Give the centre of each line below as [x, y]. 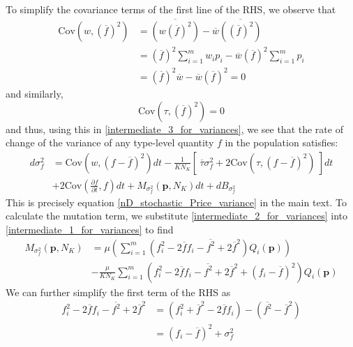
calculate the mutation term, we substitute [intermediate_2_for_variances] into [177, 216]
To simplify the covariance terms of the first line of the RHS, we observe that [171, 9]
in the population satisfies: [281, 142]
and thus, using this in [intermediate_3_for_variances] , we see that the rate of [174, 129]
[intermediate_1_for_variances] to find [90, 229]
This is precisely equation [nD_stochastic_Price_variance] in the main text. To [176, 202]
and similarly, [35, 93]
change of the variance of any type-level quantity [110, 142]
